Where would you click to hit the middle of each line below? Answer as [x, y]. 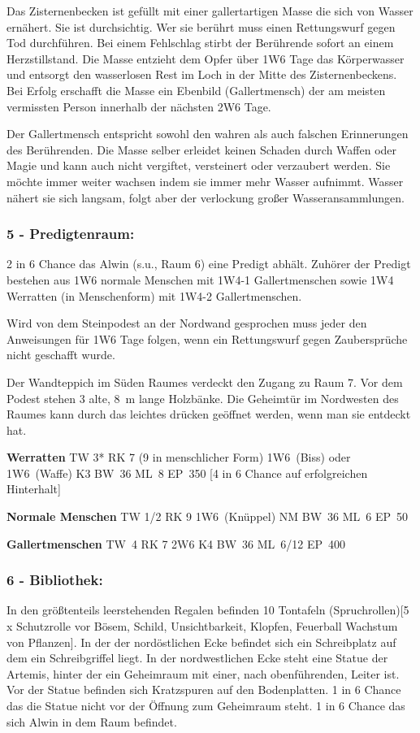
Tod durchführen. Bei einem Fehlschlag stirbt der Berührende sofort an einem [200, 43]
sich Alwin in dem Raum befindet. [92, 721]
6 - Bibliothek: [55, 580]
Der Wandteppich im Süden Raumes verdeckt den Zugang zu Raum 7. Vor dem [205, 382]
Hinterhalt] [34, 489]
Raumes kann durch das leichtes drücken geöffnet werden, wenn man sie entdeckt [209, 414]
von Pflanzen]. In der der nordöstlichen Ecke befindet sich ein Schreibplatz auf [201, 642]
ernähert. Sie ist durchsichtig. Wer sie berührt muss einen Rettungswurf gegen [201, 26]
